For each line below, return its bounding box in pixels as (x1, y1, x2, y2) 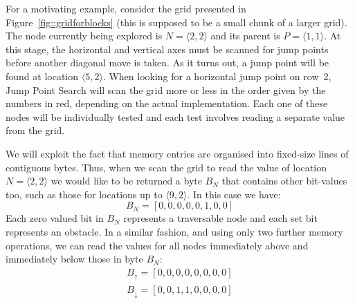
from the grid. (6, 123, 65, 137)
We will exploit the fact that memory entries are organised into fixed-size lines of (6, 146, 349, 160)
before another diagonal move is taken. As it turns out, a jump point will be (6, 55, 329, 70)
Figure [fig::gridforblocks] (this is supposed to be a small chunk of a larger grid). (6, 15, 347, 29)
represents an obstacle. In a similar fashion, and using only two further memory (6, 224, 343, 238)
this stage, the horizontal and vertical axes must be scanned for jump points (6, 41, 329, 56)
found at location (6, 68, 79, 83)
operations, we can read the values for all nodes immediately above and (6, 238, 309, 252)
